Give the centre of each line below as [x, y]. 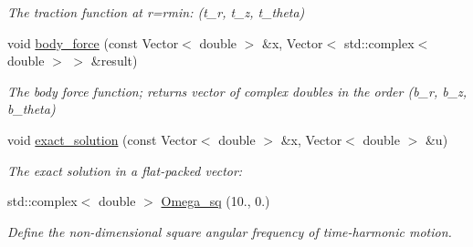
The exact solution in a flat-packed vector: [125, 170]
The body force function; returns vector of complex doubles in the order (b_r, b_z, [237, 91]
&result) [114, 61]
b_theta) [32, 109]
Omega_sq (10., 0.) [215, 201]
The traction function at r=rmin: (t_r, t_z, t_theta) [156, 12]
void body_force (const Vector [93, 42]
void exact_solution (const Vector [102, 139]
